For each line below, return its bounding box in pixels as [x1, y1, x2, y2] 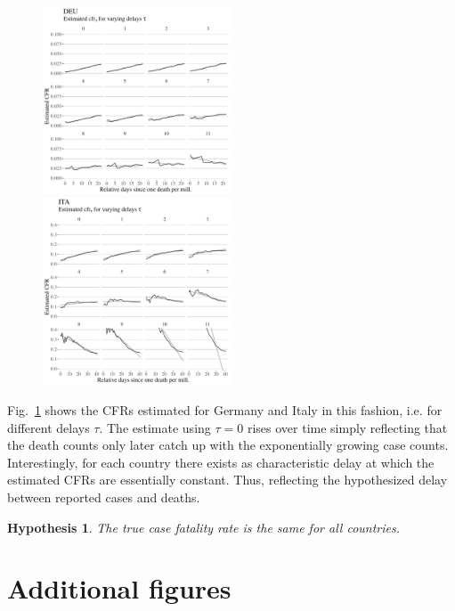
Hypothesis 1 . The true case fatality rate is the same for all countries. [7, 517, 400, 536]
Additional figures [7, 570, 232, 607]
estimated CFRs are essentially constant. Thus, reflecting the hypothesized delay [7, 470, 448, 489]
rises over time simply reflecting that [247, 418, 448, 436]
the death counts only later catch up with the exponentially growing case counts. [7, 436, 449, 454]
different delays [7, 418, 90, 436]
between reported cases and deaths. [7, 487, 200, 506]
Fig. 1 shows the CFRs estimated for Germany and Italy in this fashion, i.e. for [7, 400, 443, 419]
